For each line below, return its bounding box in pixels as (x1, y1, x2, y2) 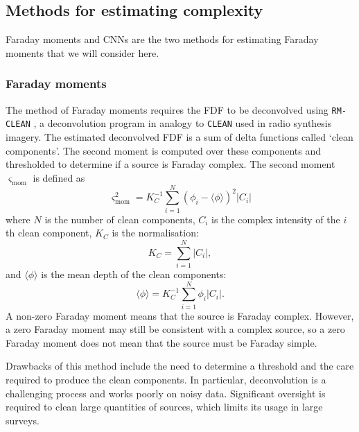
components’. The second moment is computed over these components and (6, 143, 321, 157)
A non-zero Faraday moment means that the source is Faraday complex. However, (6, 308, 354, 322)
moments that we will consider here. (6, 45, 159, 60)
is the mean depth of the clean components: (41, 266, 227, 281)
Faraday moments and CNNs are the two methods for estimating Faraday (6, 32, 319, 46)
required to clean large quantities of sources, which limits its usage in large (6, 399, 323, 414)
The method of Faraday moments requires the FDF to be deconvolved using (6, 102, 329, 116)
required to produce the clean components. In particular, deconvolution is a (6, 372, 326, 387)
